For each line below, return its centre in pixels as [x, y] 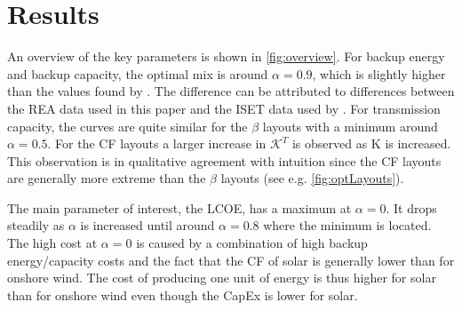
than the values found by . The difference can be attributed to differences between [231, 91]
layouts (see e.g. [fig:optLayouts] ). [312, 178]
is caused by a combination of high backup [252, 243]
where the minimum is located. [347, 225]
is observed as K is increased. [371, 143]
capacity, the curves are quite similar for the [127, 126]
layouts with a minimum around [350, 126]
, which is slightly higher [379, 73]
